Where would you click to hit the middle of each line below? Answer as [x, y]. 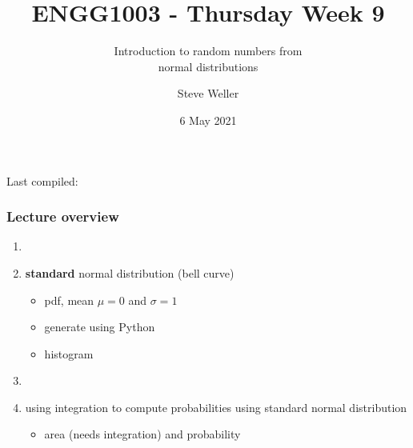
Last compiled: [42, 180]
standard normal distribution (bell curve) [130, 272]
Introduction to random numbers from [208, 51]
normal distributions [208, 66]
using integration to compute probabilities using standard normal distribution [216, 407]
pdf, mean [69, 300]
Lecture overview [63, 216]
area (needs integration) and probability [142, 434]
